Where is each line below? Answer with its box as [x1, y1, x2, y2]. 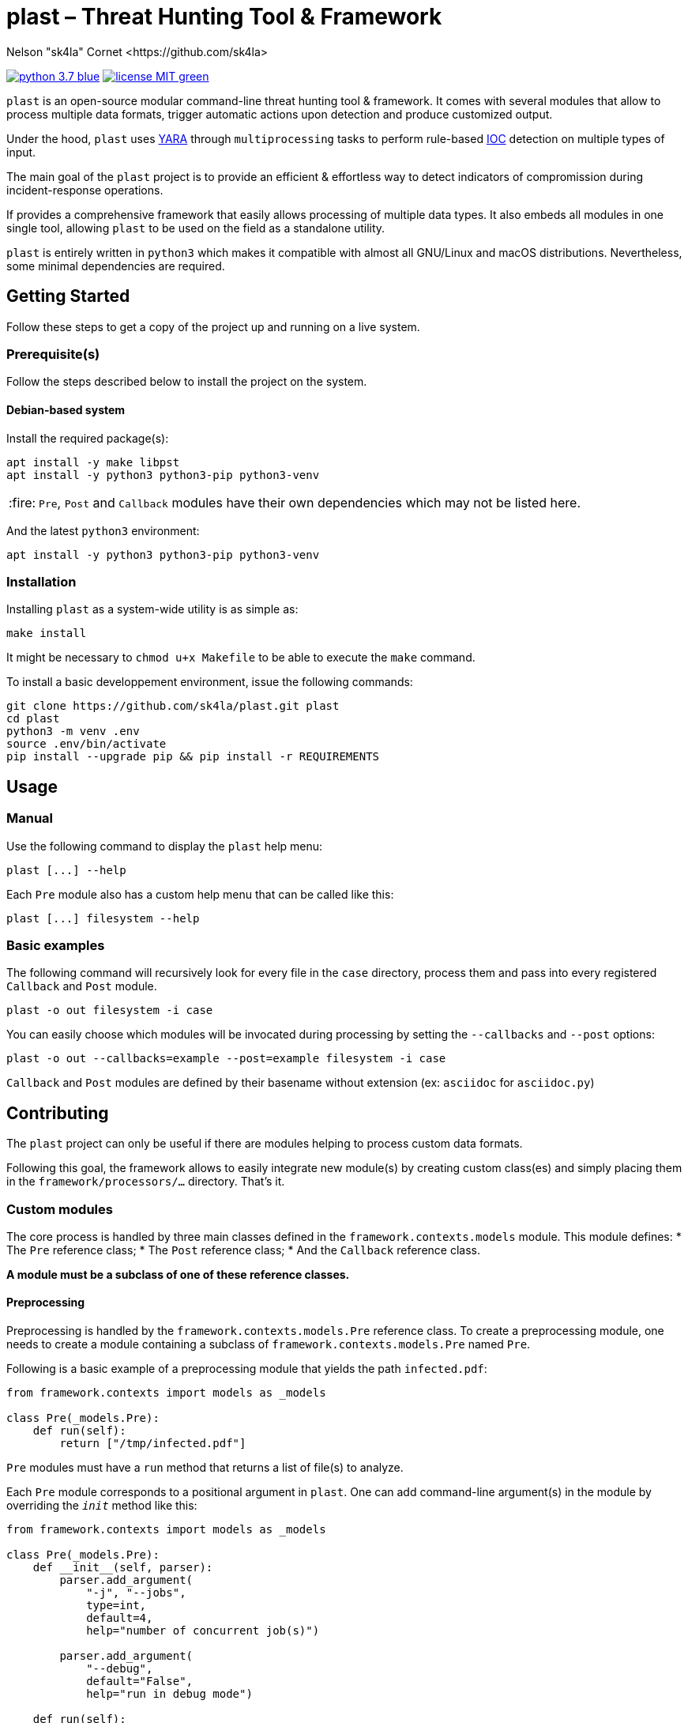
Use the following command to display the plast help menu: [6, 839, 323, 853]
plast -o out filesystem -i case [6, 1004, 213, 1017]
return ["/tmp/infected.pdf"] [59, 1437, 246, 1450]
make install [6, 627, 87, 640]
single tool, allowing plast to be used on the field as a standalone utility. [6, 221, 385, 235]
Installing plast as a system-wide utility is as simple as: [6, 602, 299, 616]
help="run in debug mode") [86, 1687, 253, 1701]
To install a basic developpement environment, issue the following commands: [6, 675, 413, 689]
